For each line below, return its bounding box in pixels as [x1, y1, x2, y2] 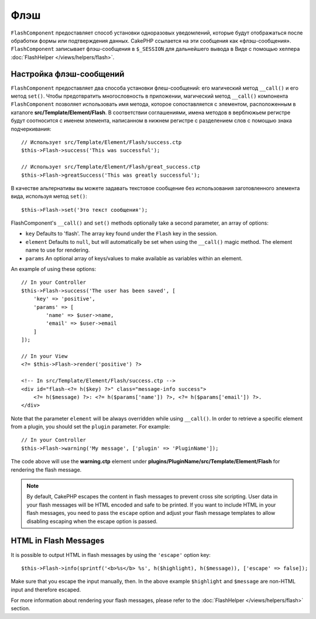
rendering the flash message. [11, 466, 82, 473]
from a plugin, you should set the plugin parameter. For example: [11, 423, 171, 430]
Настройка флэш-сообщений [11, 69, 125, 79]
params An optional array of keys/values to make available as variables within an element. [25, 255, 243, 262]
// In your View [21, 353, 68, 359]
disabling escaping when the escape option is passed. [26, 518, 158, 525]
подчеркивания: [11, 125, 51, 132]
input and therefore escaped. [11, 586, 81, 593]
